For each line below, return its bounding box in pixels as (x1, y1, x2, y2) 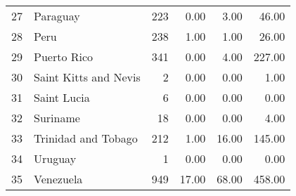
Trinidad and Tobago (34, 130, 138, 146)
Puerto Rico (34, 48, 94, 65)
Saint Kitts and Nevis (34, 69, 141, 85)
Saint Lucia (34, 89, 90, 105)
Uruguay (34, 150, 77, 166)
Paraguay (34, 8, 80, 24)
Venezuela (34, 171, 83, 187)
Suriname (34, 110, 80, 126)
